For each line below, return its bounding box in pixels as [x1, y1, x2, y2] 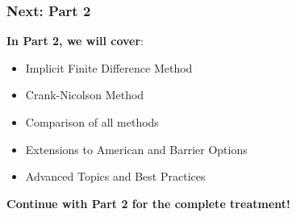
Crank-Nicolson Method [25, 86, 144, 103]
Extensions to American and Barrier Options [25, 140, 248, 157]
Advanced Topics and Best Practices [25, 168, 206, 185]
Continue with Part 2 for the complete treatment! [6, 194, 290, 211]
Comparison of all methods [25, 114, 159, 130]
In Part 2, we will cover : [6, 32, 144, 49]
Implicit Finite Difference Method [25, 59, 193, 76]
